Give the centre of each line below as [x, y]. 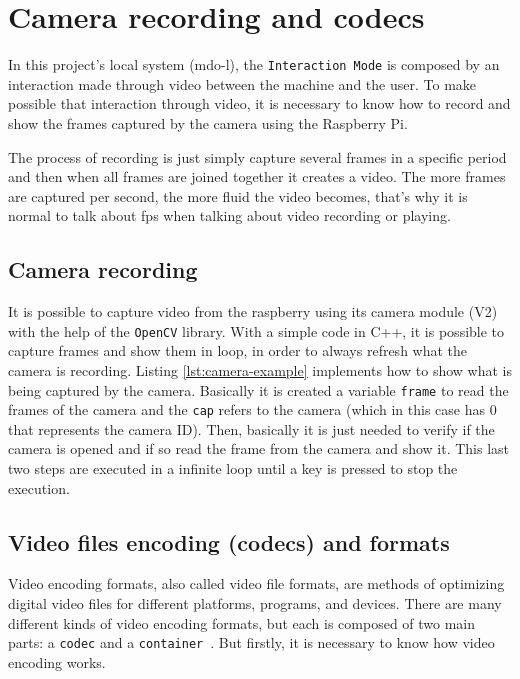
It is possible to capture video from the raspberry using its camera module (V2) [253, 311]
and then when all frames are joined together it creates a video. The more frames [257, 176]
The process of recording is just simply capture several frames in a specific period [257, 156]
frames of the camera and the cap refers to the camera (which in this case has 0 [252, 409]
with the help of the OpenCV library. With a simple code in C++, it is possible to [256, 330]
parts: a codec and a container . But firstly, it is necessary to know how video [251, 642]
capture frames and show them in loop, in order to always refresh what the [238, 350]
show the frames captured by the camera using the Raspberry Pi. [208, 122]
